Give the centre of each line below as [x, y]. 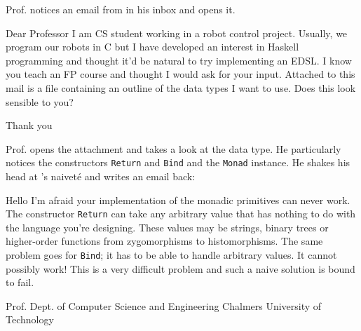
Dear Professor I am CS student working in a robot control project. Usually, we [177, 33]
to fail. [20, 282]
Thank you [29, 125]
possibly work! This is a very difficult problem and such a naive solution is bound [180, 268]
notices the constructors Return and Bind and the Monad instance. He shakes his [178, 162]
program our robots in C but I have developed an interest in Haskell [152, 47]
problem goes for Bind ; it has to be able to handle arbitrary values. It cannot [171, 255]
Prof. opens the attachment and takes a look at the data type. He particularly [173, 148]
